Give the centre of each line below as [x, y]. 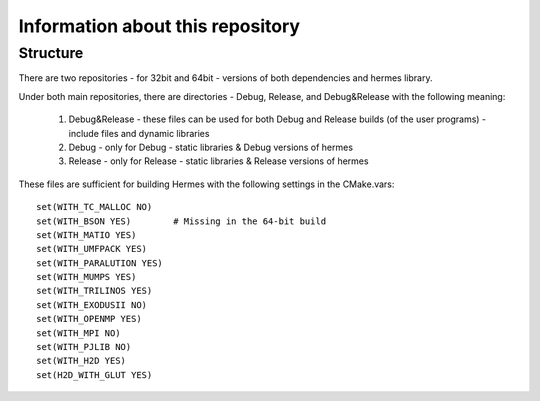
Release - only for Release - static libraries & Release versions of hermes [218, 161]
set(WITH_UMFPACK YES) [92, 249]
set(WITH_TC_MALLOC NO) [94, 207]
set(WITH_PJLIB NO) [84, 347]
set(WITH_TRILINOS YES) [94, 291]
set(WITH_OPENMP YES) [89, 319]
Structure [51, 53]
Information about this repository [159, 26]
